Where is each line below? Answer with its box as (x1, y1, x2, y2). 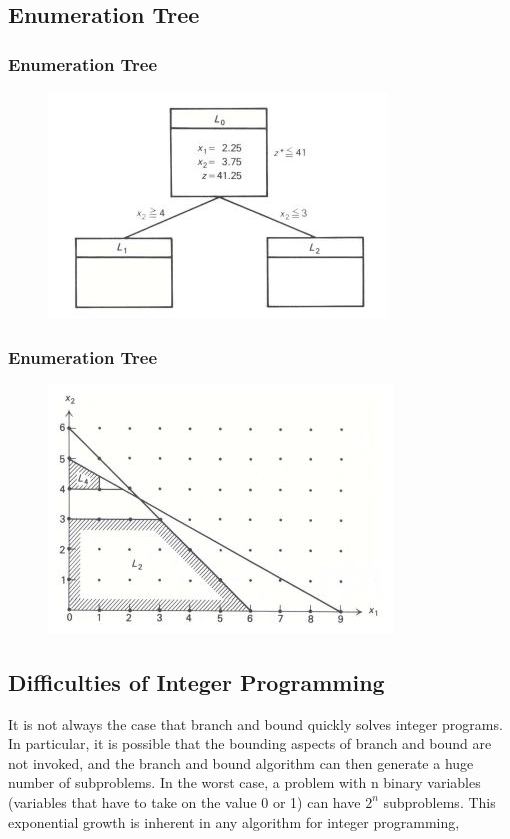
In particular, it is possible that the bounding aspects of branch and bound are (8, 733, 492, 754)
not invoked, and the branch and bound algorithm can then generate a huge (8, 752, 474, 773)
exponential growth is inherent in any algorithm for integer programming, (8, 811, 460, 832)
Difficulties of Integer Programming (8, 666, 385, 697)
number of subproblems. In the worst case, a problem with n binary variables (8, 772, 481, 793)
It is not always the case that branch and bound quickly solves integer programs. (8, 713, 503, 734)
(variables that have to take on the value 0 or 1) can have (8, 791, 361, 812)
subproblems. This (383, 791, 496, 812)
